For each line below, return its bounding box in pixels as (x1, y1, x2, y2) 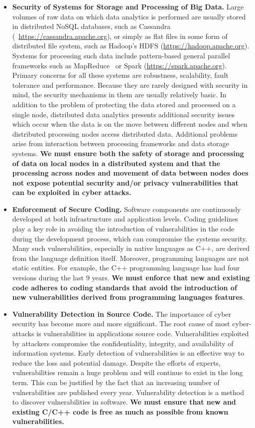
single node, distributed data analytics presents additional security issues (12, 109, 235, 119)
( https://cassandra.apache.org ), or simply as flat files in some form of (12, 30, 228, 41)
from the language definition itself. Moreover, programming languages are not (12, 252, 249, 263)
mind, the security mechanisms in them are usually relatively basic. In (12, 89, 227, 100)
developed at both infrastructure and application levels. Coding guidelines (12, 214, 238, 224)
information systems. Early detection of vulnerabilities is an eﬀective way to (12, 348, 245, 358)
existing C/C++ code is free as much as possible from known (12, 406, 229, 417)
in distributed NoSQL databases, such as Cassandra (12, 21, 171, 31)
